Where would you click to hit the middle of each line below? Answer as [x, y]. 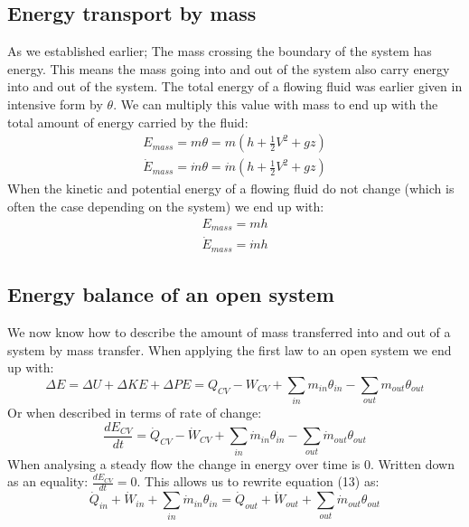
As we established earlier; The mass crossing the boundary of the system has [220, 51]
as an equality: [48, 481]
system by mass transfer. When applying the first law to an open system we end [230, 349]
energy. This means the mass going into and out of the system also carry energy [229, 68]
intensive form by [55, 104]
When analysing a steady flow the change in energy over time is [184, 463]
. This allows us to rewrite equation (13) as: [258, 481]
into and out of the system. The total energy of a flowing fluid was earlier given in [235, 86]
